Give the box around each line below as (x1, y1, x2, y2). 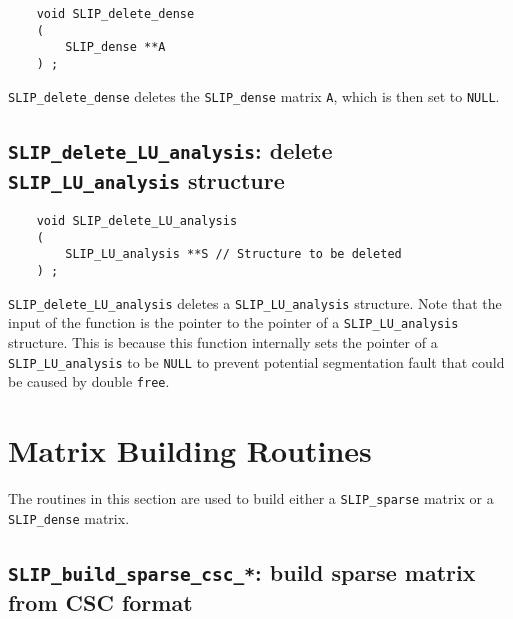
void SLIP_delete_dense (36, 7, 195, 21)
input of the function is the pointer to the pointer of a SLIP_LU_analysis (8, 312, 459, 333)
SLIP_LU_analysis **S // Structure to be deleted (65, 247, 402, 262)
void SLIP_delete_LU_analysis (36, 214, 238, 229)
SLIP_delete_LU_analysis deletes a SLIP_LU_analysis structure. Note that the (8, 292, 502, 313)
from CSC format (8, 586, 193, 617)
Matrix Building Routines (8, 430, 372, 471)
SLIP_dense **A (65, 40, 166, 55)
